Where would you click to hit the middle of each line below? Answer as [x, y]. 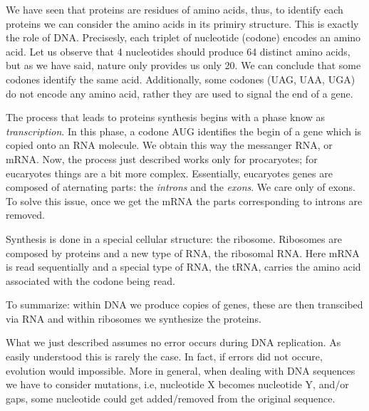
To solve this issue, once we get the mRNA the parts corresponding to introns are [184, 201]
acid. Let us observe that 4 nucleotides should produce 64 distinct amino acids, [178, 51]
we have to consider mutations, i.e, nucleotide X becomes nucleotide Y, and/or [177, 384]
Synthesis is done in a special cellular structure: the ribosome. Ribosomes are [174, 238]
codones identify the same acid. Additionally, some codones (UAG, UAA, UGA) [181, 79]
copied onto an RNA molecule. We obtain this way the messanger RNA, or [169, 145]
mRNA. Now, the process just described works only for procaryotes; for [162, 158]
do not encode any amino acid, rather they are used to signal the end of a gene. [180, 93]
